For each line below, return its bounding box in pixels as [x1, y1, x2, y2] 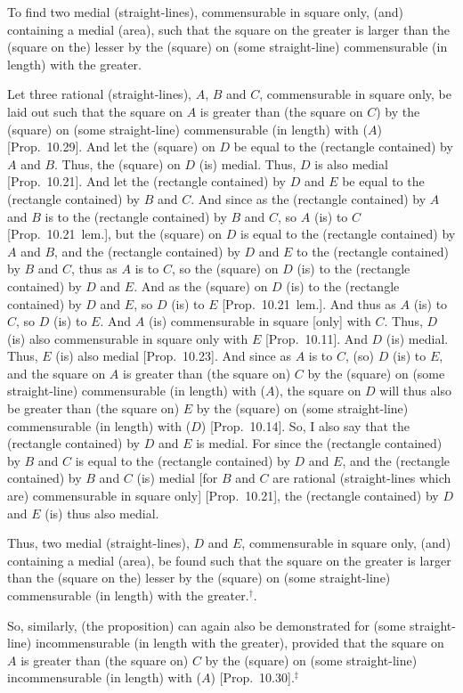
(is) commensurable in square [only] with [148, 312, 371, 330]
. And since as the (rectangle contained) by [191, 189, 426, 208]
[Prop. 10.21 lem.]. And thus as [222, 294, 396, 313]
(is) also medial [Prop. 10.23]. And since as [55, 346, 291, 365]
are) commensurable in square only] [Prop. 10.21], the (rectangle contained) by [7, 486, 439, 505]
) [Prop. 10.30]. [210, 668, 295, 687]
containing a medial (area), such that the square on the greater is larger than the [7, 20, 451, 38]
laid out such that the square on [7, 102, 183, 120]
